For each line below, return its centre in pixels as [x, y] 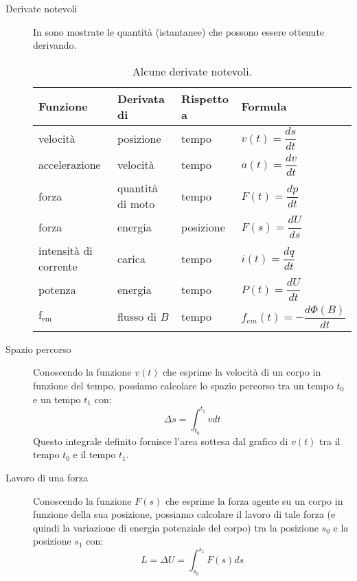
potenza [57, 290]
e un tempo [57, 399]
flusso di [137, 317]
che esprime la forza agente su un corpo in [254, 500]
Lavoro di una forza [47, 478]
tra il [330, 441]
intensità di [66, 251]
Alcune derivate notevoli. [192, 71]
